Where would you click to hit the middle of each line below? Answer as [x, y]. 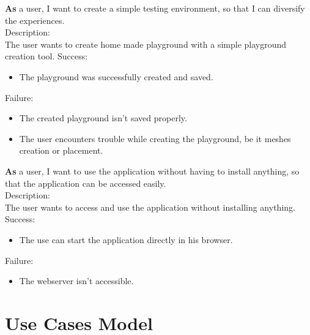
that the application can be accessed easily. [86, 183]
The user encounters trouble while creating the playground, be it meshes [155, 138]
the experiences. [35, 20]
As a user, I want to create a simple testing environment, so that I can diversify [155, 8]
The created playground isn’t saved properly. [103, 118]
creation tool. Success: [46, 56]
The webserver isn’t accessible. [76, 281]
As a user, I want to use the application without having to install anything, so [152, 171]
